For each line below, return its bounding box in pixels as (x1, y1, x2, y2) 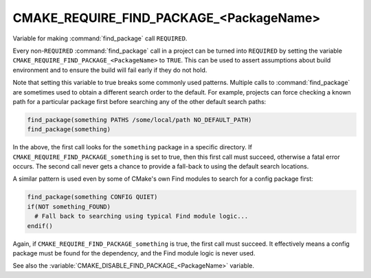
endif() (27, 222, 53, 229)
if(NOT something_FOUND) (27, 203, 111, 210)
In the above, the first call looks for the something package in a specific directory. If (12, 143, 252, 151)
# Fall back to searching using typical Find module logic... (34, 212, 249, 220)
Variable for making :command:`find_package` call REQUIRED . (12, 34, 188, 42)
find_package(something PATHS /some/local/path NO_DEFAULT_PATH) (27, 116, 252, 123)
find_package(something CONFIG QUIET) (27, 193, 158, 201)
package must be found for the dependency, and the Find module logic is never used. (12, 249, 256, 257)
